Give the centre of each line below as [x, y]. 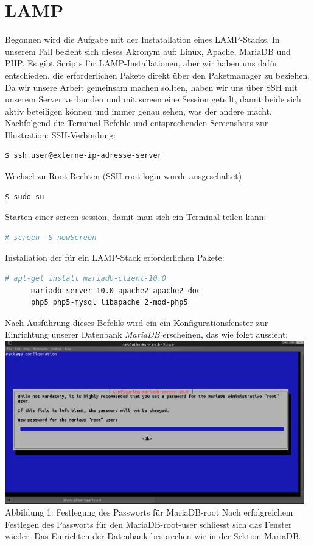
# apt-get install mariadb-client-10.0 [85, 279]
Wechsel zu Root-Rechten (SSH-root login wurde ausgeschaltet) [124, 176]
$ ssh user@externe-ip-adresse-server [83, 156]
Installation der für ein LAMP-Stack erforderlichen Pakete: [115, 257]
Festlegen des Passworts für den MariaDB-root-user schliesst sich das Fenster [148, 524]
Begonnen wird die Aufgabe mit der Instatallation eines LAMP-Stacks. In [142, 39]
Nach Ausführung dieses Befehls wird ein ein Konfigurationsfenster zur [137, 322]
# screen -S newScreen [51, 237]
